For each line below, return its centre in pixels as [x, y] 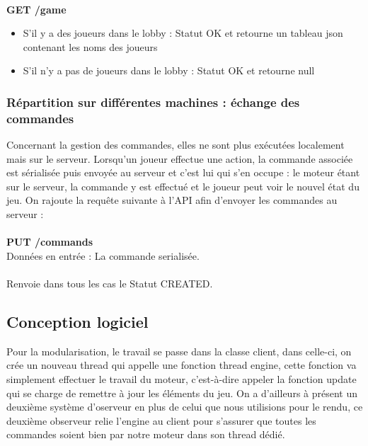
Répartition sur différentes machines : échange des [153, 102]
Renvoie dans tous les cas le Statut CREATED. [110, 284]
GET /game [36, 9]
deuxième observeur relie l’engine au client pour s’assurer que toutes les [161, 420]
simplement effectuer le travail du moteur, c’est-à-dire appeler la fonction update [182, 379]
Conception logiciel [77, 322]
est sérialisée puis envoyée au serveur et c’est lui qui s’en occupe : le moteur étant [183, 172]
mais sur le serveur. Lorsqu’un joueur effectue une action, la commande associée [180, 158]
